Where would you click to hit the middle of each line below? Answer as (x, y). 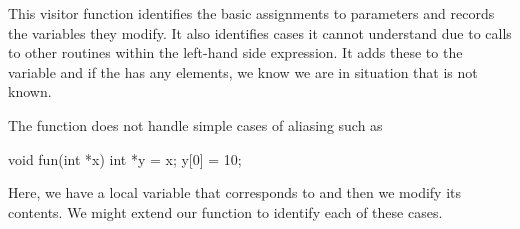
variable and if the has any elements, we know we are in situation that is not (243, 71)
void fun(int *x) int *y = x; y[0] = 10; (125, 158)
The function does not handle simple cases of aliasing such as (195, 124)
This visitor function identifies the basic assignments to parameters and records (251, 13)
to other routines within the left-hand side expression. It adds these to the (235, 52)
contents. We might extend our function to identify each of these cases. (225, 211)
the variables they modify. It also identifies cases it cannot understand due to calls (260, 32)
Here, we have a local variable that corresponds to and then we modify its (235, 192)
